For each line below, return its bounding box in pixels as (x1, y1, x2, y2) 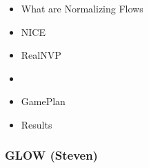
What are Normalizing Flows (21, 1, 143, 15)
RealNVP (21, 48, 61, 62)
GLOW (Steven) (5, 147, 98, 164)
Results (21, 117, 52, 131)
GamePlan (21, 94, 66, 109)
